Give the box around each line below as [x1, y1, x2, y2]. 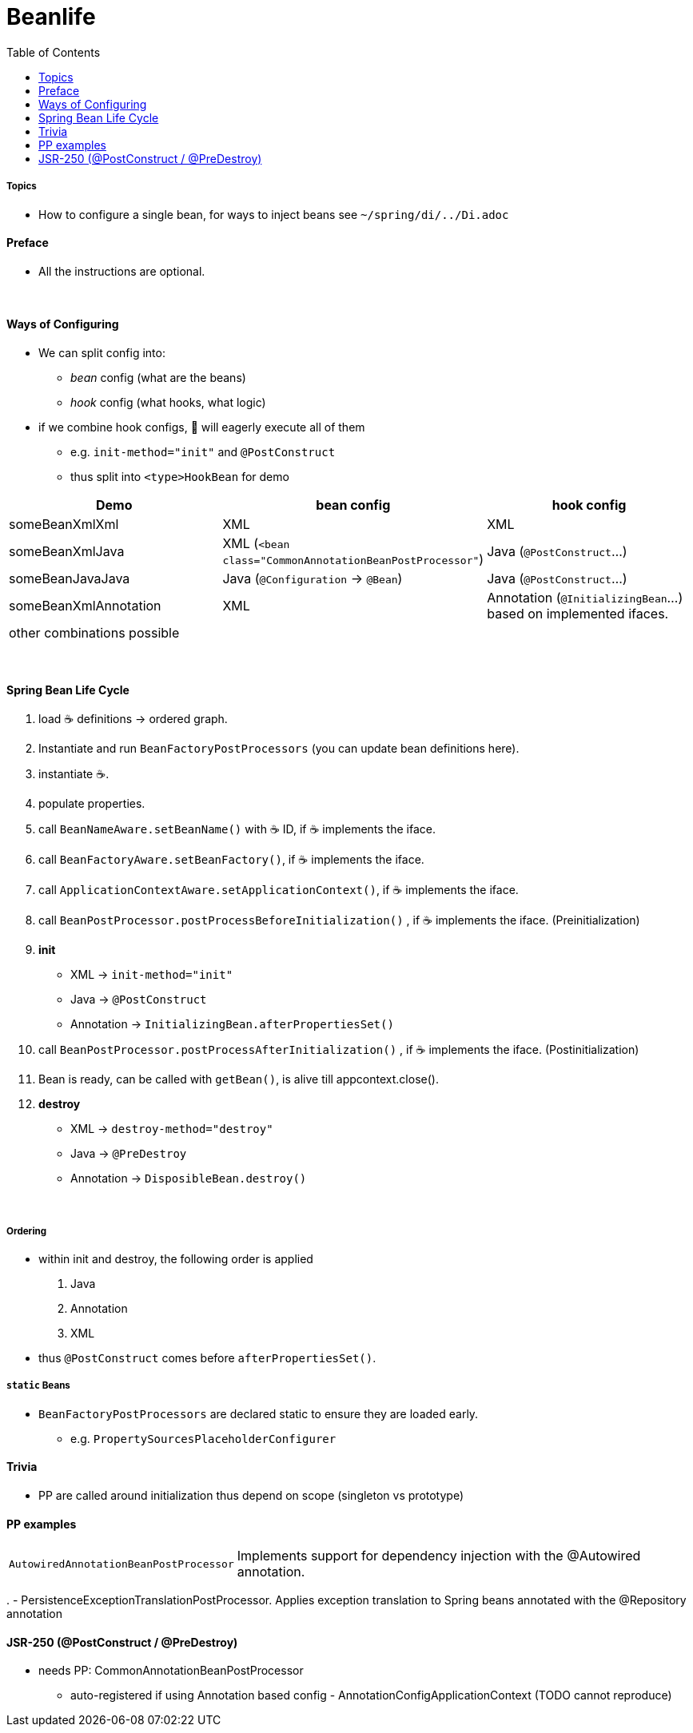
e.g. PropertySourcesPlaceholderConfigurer [70, 1431, 337, 1445]
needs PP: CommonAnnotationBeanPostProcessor [38, 1663, 304, 1678]
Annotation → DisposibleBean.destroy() [70, 1171, 307, 1186]
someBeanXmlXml [9, 515, 119, 532]
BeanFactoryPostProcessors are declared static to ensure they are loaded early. [38, 1406, 479, 1421]
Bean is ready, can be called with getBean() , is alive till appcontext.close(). [38, 1072, 439, 1087]
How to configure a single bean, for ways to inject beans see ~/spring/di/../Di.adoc [38, 207, 509, 221]
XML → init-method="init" [70, 968, 233, 982]
